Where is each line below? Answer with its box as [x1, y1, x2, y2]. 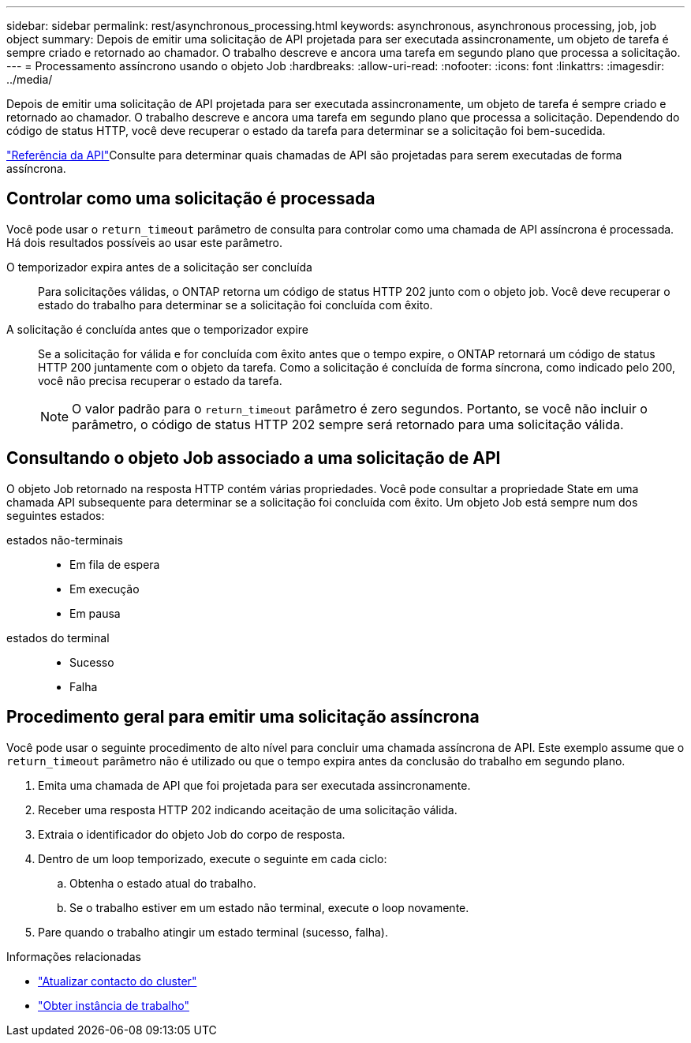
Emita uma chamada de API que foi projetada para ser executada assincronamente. [38, 778, 471, 792]
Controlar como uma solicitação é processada [6, 189, 375, 209]
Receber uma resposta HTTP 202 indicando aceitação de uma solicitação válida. [38, 802, 458, 817]
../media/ [6, 73, 53, 86]
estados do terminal [6, 630, 110, 645]
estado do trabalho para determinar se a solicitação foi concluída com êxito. [38, 297, 433, 312]
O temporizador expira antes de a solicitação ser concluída [6, 260, 312, 274]
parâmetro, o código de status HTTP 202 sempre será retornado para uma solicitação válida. [72, 416, 624, 432]
